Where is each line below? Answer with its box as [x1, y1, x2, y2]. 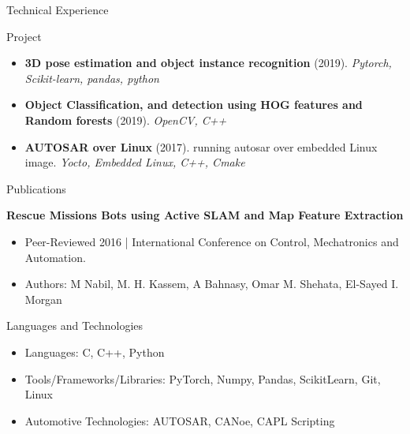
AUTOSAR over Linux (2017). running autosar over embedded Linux [24, 138, 378, 155]
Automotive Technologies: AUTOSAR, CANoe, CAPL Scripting [24, 412, 335, 428]
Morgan [24, 290, 62, 307]
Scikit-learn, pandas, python [24, 69, 159, 86]
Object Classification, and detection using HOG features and [24, 96, 363, 113]
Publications [6, 180, 66, 196]
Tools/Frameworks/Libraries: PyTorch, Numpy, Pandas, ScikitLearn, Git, [24, 370, 381, 387]
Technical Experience [6, 2, 109, 17]
